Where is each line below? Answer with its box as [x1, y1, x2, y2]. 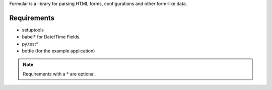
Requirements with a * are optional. [23, 70, 96, 77]
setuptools [22, 26, 44, 32]
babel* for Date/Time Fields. [22, 34, 81, 40]
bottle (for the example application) [22, 48, 95, 54]
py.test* [22, 40, 39, 47]
